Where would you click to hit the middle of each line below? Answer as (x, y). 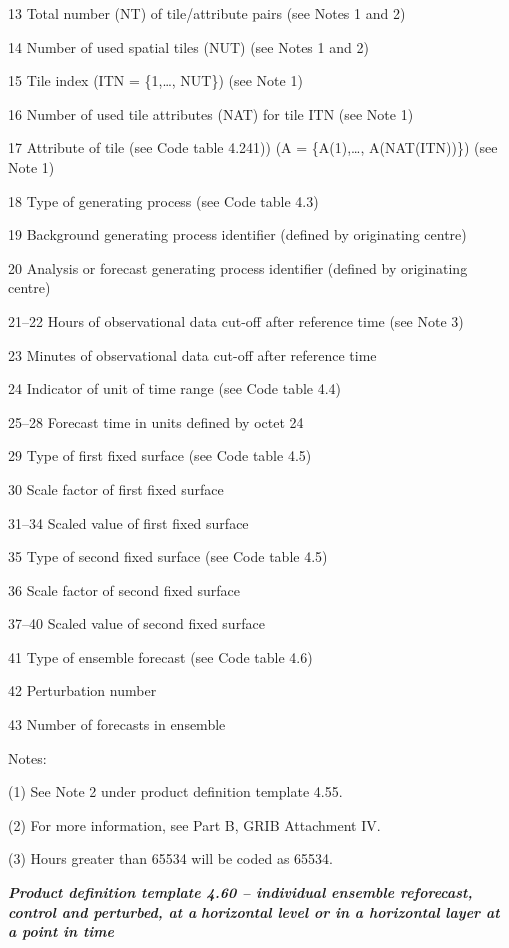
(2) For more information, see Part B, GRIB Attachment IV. (194, 824)
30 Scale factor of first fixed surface (116, 488)
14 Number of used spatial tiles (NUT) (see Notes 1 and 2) (188, 46)
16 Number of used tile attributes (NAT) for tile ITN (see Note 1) (211, 113)
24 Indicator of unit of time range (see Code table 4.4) (175, 388)
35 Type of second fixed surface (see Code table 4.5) (168, 556)
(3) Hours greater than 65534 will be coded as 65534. (170, 858)
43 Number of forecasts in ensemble (117, 724)
